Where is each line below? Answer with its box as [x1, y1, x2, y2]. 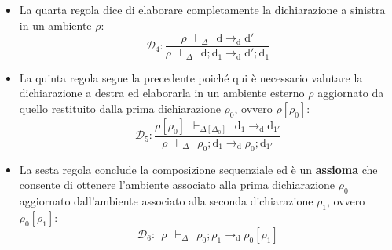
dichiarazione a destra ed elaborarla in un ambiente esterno [19, 85, 305, 101]
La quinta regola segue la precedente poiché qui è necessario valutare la [19, 69, 363, 85]
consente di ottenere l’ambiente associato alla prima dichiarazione [19, 176, 335, 193]
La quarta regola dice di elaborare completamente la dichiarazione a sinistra [19, 2, 386, 17]
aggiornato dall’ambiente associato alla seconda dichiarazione [19, 193, 313, 209]
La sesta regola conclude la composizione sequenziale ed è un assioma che [19, 161, 378, 177]
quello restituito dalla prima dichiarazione [19, 100, 221, 116]
